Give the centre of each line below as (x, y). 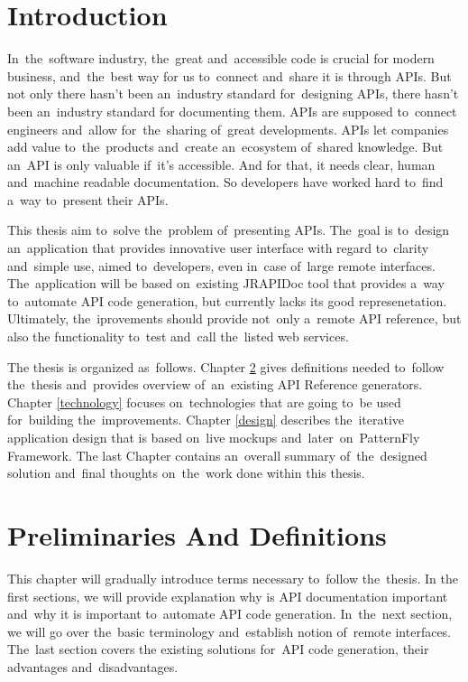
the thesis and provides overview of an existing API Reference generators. (215, 384)
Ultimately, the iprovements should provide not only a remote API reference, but (234, 318)
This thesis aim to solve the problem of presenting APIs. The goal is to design (229, 230)
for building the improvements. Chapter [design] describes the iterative (206, 420)
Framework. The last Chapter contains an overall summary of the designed (217, 455)
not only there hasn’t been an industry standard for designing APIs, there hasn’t (233, 93)
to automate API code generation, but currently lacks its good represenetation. (227, 300)
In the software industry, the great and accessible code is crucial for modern (221, 58)
